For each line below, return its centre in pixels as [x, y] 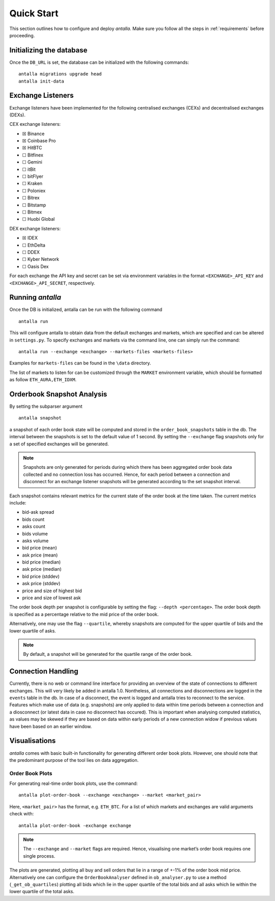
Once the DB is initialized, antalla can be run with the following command [86, 310]
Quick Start [34, 13]
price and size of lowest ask [51, 598]
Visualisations [33, 741]
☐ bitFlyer [33, 176]
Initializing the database [48, 50]
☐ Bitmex [32, 212]
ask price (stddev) [41, 584]
